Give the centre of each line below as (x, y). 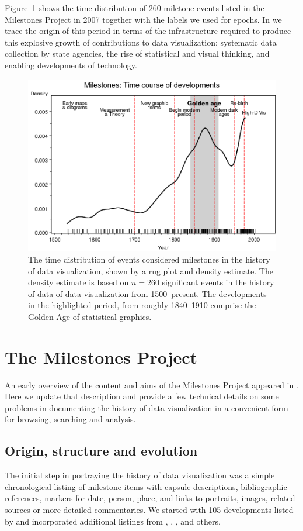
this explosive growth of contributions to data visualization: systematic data (141, 42)
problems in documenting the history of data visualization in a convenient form (147, 407)
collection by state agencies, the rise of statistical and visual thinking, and (137, 54)
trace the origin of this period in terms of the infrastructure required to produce (148, 31)
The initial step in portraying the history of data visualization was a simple (140, 475)
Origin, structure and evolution (101, 451)
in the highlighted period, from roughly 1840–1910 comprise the (142, 305)
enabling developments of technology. (71, 65)
